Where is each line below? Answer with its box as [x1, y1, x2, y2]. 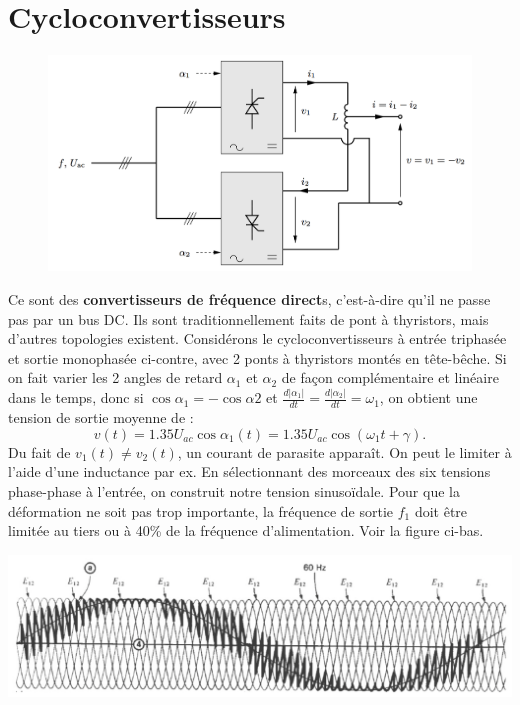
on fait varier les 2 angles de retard [8, 367, 223, 388]
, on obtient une [379, 387, 478, 408]
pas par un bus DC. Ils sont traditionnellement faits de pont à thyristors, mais [8, 308, 489, 329]
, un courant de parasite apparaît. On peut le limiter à [177, 441, 512, 462]
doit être [414, 500, 468, 521]
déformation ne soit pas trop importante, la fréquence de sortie [8, 500, 394, 521]
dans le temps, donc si [8, 387, 144, 408]
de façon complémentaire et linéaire [281, 367, 499, 388]
